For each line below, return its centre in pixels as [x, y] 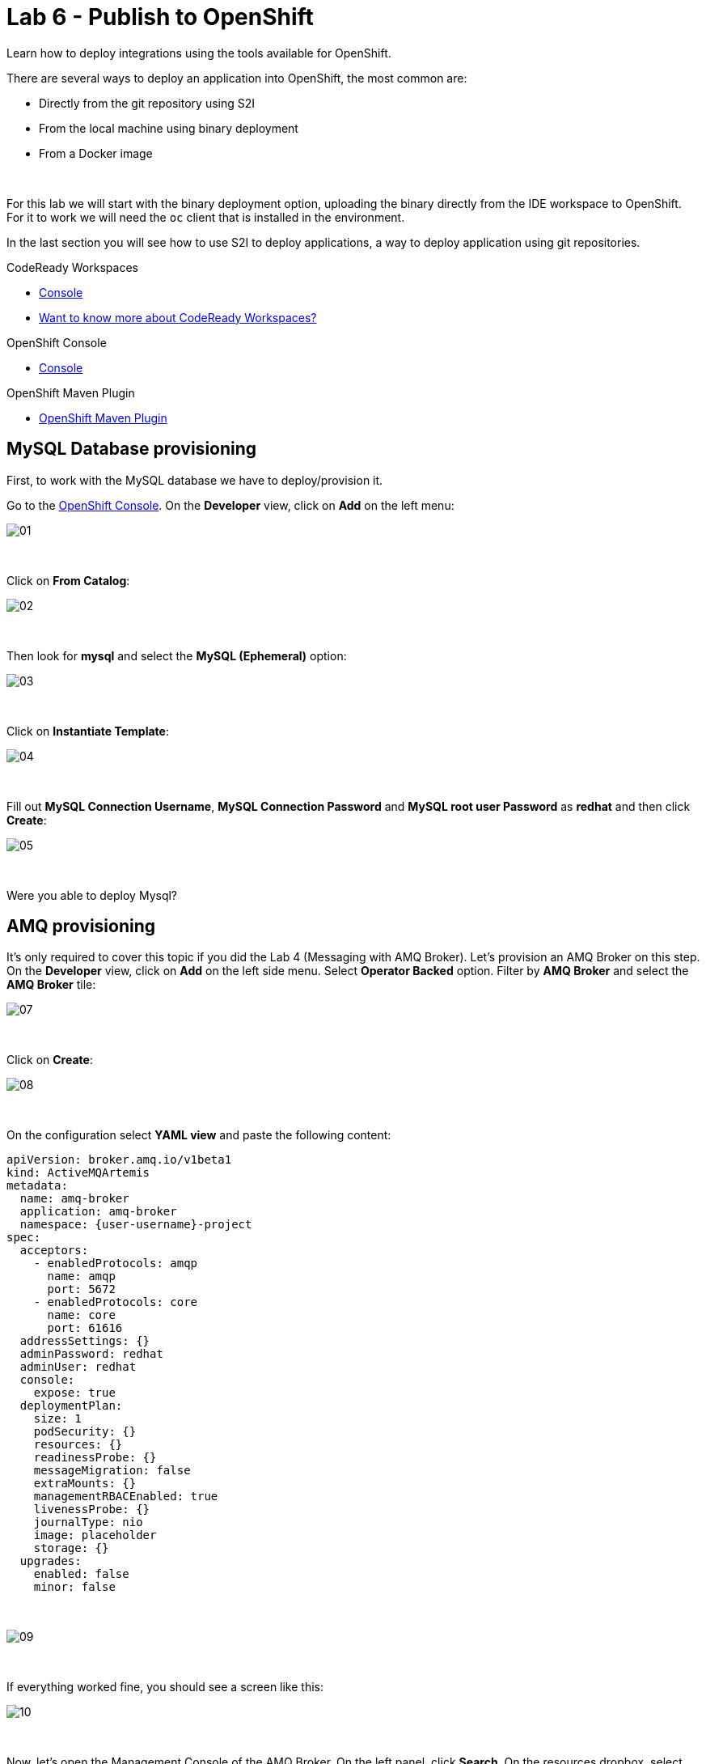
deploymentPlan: [71, 1406]
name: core [81, 1315]
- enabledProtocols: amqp [116, 1264]
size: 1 [57, 1419]
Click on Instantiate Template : [88, 731]
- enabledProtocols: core [116, 1302]
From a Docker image [96, 153]
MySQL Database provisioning [132, 449]
